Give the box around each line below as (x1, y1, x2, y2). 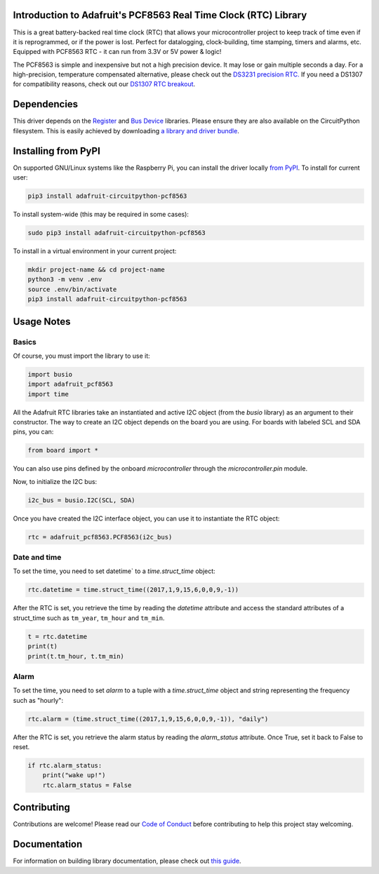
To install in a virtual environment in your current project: (13, 247, 177, 255)
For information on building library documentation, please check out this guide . (13, 856, 241, 866)
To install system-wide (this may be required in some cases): (13, 210, 189, 219)
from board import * (27, 446, 98, 455)
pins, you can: (13, 428, 54, 436)
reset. (13, 743, 30, 751)
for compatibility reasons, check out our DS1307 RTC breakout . (13, 80, 196, 88)
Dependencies (13, 98, 79, 110)
